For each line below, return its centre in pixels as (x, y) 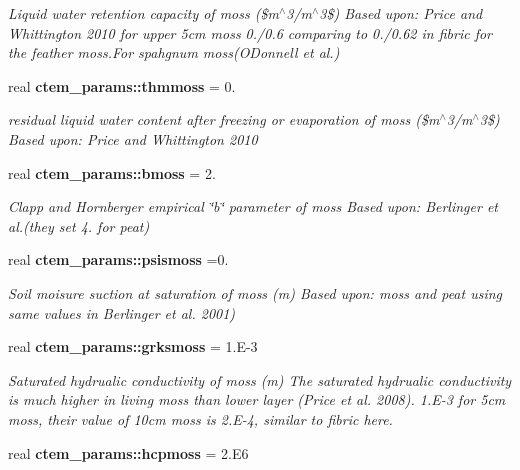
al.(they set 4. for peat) (79, 225)
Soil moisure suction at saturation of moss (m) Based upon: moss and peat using (255, 292)
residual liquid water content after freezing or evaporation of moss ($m (224, 119)
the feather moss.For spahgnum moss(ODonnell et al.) (174, 52)
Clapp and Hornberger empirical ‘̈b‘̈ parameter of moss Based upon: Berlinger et (253, 206)
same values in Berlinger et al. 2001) (122, 312)
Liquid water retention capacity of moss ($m (143, 13)
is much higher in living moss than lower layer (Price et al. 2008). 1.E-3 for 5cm (257, 399)
